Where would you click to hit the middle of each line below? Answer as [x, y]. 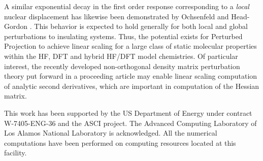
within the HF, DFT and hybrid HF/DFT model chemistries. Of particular [121, 56]
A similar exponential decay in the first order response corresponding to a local [127, 6]
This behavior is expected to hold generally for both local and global [141, 26]
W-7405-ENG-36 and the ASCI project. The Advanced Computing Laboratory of [130, 123]
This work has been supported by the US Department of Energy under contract [128, 112]
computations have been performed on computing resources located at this [120, 142]
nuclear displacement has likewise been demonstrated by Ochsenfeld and [117, 16]
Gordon [16, 26]
